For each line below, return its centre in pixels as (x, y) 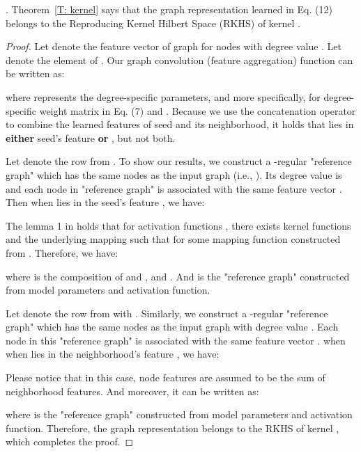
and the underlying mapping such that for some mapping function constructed (173, 239)
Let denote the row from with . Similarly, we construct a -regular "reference (167, 313)
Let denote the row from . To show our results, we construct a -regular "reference (179, 161)
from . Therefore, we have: (62, 252)
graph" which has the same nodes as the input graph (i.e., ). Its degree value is (174, 174)
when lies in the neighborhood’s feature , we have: (113, 354)
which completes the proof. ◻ (70, 442)
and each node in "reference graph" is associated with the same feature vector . (174, 188)
